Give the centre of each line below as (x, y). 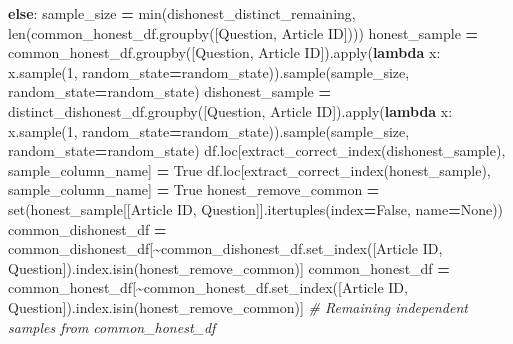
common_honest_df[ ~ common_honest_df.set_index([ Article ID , (208, 287)
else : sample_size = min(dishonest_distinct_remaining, (182, 13)
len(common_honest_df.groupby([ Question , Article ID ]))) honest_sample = (243, 32)
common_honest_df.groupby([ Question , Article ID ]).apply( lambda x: (224, 52)
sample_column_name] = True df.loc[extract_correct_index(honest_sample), (249, 169)
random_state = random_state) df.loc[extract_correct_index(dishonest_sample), (257, 150)
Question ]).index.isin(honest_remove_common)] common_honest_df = (229, 267)
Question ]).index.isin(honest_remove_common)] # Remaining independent (238, 306)
